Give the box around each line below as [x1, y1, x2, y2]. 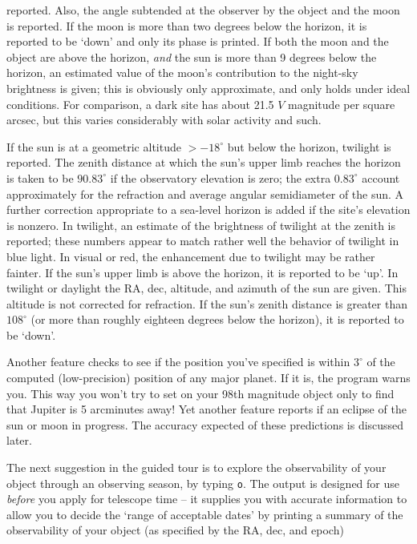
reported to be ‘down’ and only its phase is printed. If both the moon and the [6, 33, 389, 50]
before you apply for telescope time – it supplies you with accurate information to [6, 490, 407, 507]
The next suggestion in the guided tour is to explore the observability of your [6, 459, 387, 476]
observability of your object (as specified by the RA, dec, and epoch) [6, 522, 344, 538]
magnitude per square [288, 95, 395, 112]
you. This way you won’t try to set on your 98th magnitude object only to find [6, 385, 395, 401]
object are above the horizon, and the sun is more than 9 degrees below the [6, 48, 377, 65]
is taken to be [6, 169, 74, 186]
